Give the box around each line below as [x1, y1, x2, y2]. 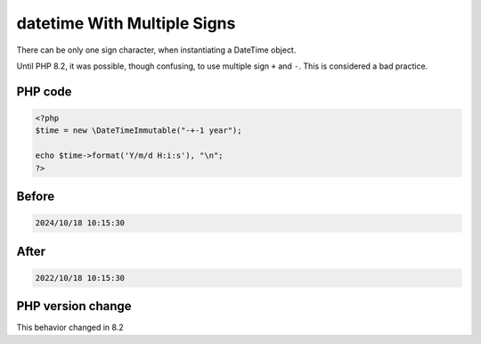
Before [16, 188, 55, 204]
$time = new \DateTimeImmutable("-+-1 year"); [35, 126, 242, 135]
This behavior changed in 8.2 [16, 322, 124, 333]
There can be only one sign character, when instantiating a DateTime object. [16, 45, 297, 55]
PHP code [16, 84, 72, 99]
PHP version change [16, 299, 133, 314]
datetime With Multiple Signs [16, 13, 236, 33]
